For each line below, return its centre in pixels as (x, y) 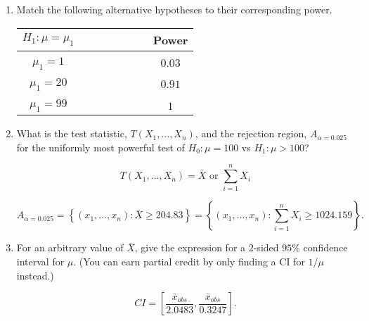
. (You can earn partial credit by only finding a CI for (189, 262)
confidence (325, 247)
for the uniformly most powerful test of (101, 147)
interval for (40, 262)
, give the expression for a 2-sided (207, 247)
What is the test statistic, (72, 133)
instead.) (35, 275)
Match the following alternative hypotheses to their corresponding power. (174, 9)
